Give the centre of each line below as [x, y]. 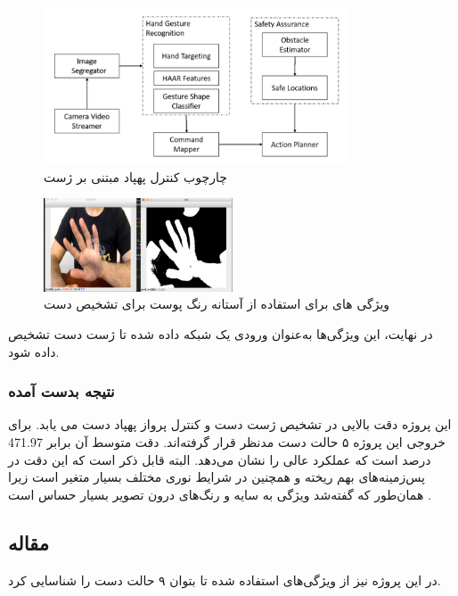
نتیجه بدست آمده [61, 391]
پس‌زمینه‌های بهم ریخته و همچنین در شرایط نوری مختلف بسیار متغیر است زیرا [217, 477]
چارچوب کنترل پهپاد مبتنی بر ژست [135, 176]
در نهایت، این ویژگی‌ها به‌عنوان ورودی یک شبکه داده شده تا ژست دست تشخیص [221, 334]
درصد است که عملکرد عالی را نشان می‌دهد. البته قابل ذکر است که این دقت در [220, 459]
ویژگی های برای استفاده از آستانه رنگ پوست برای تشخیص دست [217, 304]
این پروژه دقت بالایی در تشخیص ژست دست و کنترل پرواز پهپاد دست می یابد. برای [230, 424]
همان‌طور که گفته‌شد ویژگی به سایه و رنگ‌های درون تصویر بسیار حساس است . [220, 494]
